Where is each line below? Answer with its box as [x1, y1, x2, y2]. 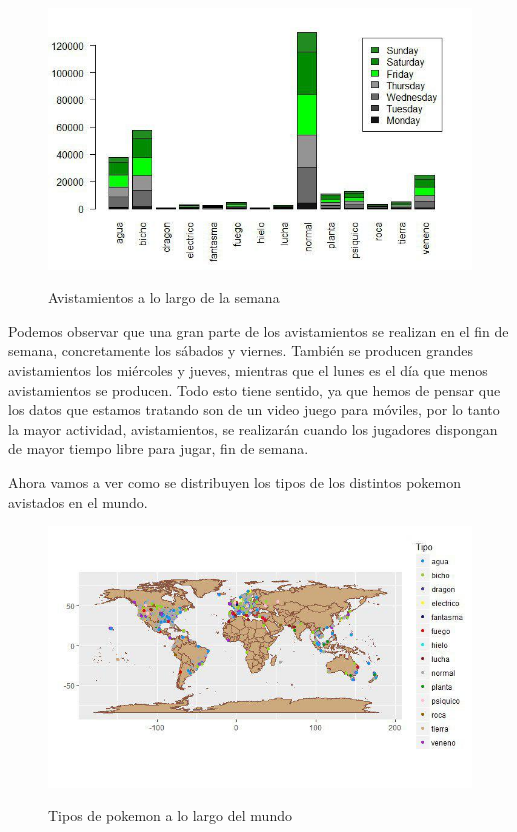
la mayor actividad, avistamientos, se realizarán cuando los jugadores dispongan [8, 418, 498, 439]
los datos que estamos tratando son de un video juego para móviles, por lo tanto [8, 399, 500, 420]
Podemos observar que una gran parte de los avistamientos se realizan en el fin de [8, 320, 509, 341]
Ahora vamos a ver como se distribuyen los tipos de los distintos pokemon [8, 472, 461, 492]
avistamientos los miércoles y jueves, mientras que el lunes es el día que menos [8, 360, 488, 381]
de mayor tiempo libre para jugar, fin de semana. [8, 438, 309, 459]
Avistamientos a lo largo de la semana [48, 287, 280, 308]
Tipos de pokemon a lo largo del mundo [48, 805, 292, 826]
